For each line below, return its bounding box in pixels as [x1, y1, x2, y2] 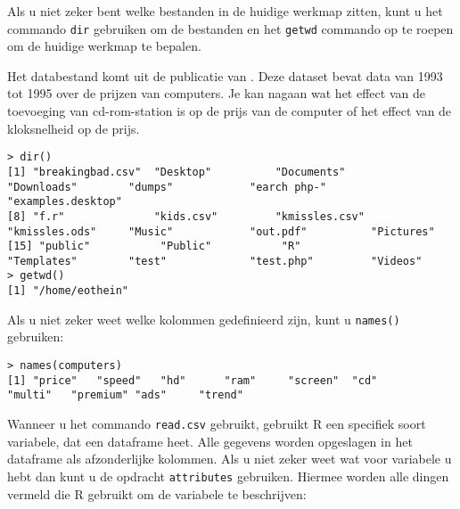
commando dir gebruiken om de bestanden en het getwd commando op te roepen [7, 19, 454, 37]
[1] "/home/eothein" [7, 284, 129, 298]
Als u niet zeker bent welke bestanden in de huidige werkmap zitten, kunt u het [7, 2, 443, 20]
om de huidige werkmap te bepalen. [7, 37, 201, 55]
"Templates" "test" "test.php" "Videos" [7, 254, 423, 267]
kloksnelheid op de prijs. [7, 119, 140, 137]
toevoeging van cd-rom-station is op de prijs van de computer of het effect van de [7, 102, 452, 120]
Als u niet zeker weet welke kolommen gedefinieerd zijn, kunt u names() [7, 309, 400, 328]
